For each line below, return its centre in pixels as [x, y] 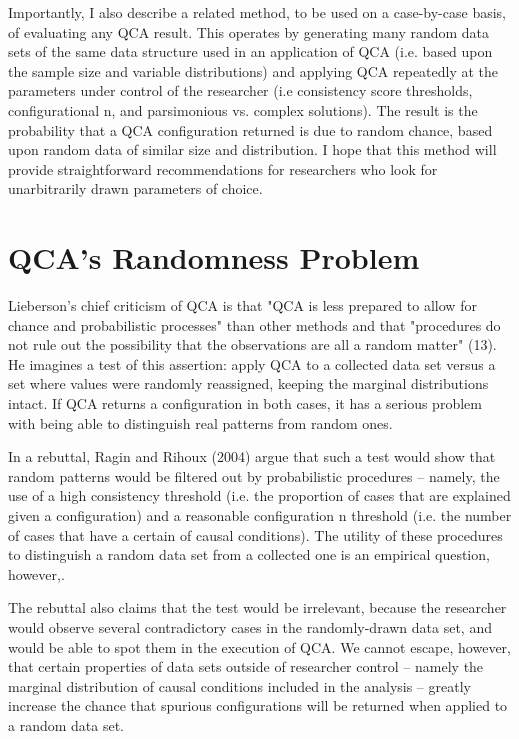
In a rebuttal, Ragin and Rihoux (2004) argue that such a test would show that [252, 456]
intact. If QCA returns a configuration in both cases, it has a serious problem [245, 403]
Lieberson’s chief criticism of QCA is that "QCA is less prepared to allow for [242, 305]
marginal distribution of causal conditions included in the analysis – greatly [239, 685]
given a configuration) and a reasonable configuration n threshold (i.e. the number [260, 515]
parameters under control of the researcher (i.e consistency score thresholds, [240, 90]
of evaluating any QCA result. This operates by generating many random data [249, 31]
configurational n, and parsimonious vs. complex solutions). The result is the [243, 109]
